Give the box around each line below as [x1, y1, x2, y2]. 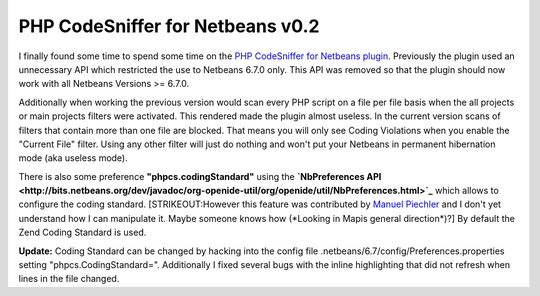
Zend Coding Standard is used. [18, 226, 147, 239]
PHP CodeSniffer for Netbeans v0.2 [18, 15, 320, 37]
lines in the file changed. [18, 273, 120, 285]
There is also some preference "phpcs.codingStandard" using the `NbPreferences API [18, 170, 382, 182]
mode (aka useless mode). [18, 152, 129, 164]
